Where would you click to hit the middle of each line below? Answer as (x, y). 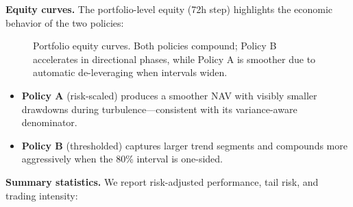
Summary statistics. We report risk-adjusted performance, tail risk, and (162, 181)
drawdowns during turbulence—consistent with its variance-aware (159, 109)
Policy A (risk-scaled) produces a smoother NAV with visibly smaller (169, 95)
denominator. (49, 122)
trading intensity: (42, 195)
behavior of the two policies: (65, 22)
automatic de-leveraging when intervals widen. (130, 72)
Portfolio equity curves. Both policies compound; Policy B (155, 46)
